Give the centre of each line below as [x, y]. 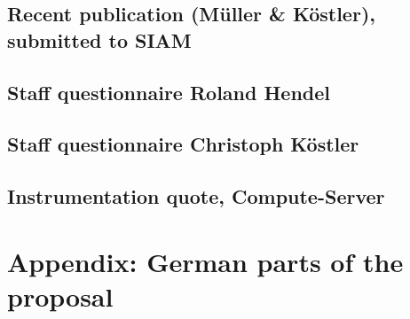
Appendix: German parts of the [205, 261]
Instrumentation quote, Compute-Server [196, 196]
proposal [60, 296]
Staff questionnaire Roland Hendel [169, 92]
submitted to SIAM [99, 39]
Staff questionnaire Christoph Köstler [183, 144]
